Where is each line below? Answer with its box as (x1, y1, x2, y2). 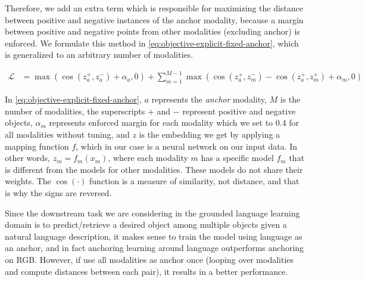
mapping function (5, 140, 69, 152)
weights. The (5, 175, 51, 187)
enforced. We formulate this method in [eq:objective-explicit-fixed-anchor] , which (5, 36, 299, 49)
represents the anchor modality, (151, 93, 267, 106)
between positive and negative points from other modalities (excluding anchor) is (5, 25, 300, 38)
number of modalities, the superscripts (5, 104, 145, 117)
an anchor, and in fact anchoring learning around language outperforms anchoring (5, 241, 304, 254)
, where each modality (108, 151, 188, 164)
